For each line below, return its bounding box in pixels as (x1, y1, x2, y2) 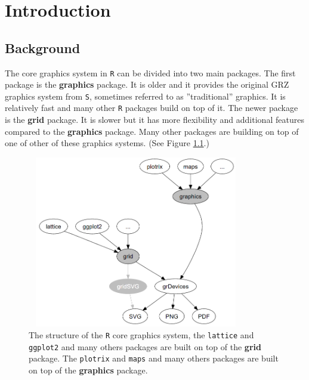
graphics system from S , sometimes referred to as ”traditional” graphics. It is (5, 89, 286, 102)
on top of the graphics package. (29, 363, 148, 376)
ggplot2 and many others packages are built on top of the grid (29, 340, 261, 353)
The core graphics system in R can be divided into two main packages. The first (5, 66, 296, 79)
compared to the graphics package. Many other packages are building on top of (5, 125, 299, 137)
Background (5, 38, 81, 57)
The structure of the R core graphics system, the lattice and (29, 328, 254, 341)
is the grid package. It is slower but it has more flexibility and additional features (5, 113, 304, 126)
